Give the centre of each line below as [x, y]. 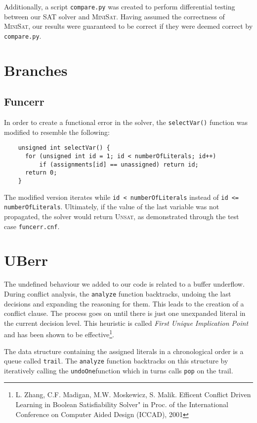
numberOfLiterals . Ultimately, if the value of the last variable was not [112, 207]
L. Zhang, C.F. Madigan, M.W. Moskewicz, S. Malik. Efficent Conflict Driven [133, 394]
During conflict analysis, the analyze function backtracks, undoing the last [118, 293]
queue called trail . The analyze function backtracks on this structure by [116, 361]
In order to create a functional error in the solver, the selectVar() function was [126, 122]
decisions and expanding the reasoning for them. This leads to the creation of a [124, 303]
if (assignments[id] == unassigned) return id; [119, 164]
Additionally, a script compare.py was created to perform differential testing [120, 6]
